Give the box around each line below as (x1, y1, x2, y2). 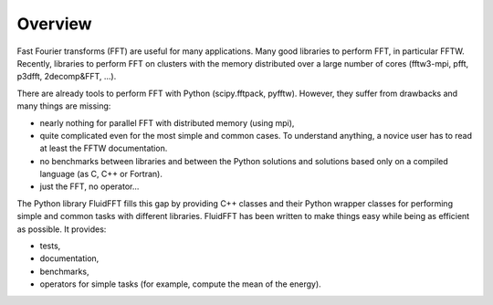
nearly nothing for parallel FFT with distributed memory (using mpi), (39, 117, 295, 128)
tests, (39, 240, 61, 251)
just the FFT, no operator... (39, 181, 140, 192)
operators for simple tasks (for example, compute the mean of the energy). (39, 279, 321, 289)
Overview (16, 14, 92, 34)
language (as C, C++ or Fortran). (39, 169, 163, 180)
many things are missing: (16, 100, 111, 111)
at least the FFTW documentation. (39, 142, 168, 154)
